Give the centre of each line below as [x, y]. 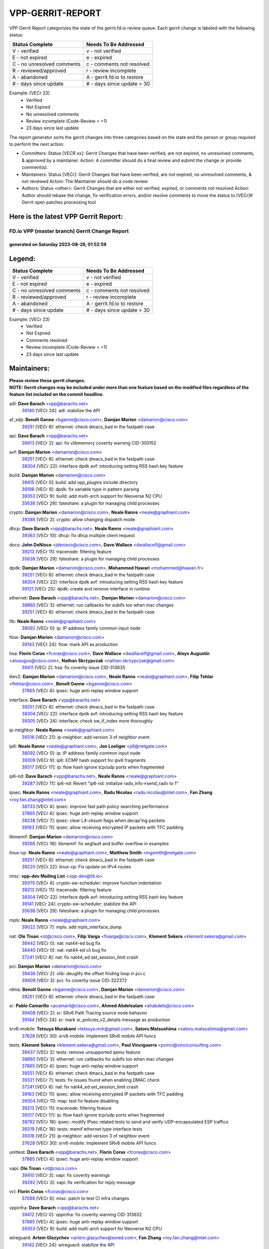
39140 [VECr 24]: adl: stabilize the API [61, 411]
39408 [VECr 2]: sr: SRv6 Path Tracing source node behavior [84, 1013]
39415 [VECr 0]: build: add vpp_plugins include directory [80, 482]
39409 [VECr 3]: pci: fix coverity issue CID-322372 [74, 980]
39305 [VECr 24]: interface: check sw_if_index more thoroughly [87, 721]
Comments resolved [47, 340]
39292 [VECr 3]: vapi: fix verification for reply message [78, 1182]
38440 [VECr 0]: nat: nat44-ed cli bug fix [64, 950]
